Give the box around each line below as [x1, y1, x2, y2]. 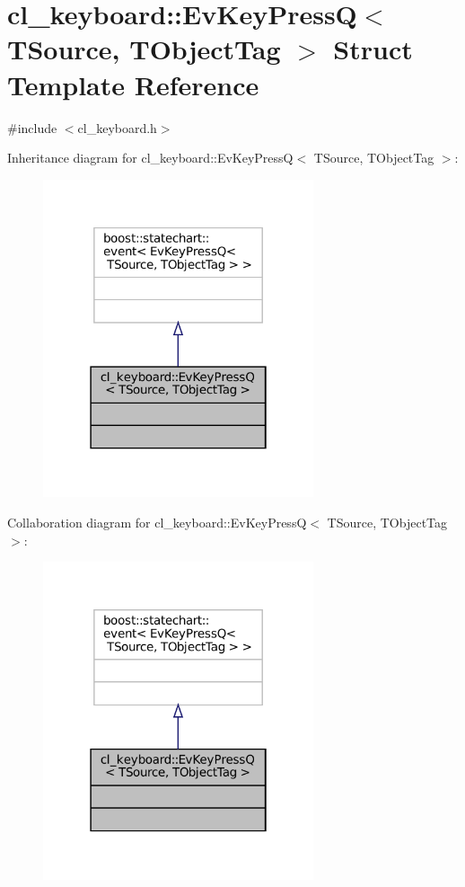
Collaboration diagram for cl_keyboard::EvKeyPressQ [7, 513, 307, 532]
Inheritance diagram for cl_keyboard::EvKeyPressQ [7, 148, 294, 167]
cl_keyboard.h [77, 118, 157, 137]
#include [7, 118, 57, 137]
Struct [333, 31, 413, 67]
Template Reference [7, 66, 259, 102]
